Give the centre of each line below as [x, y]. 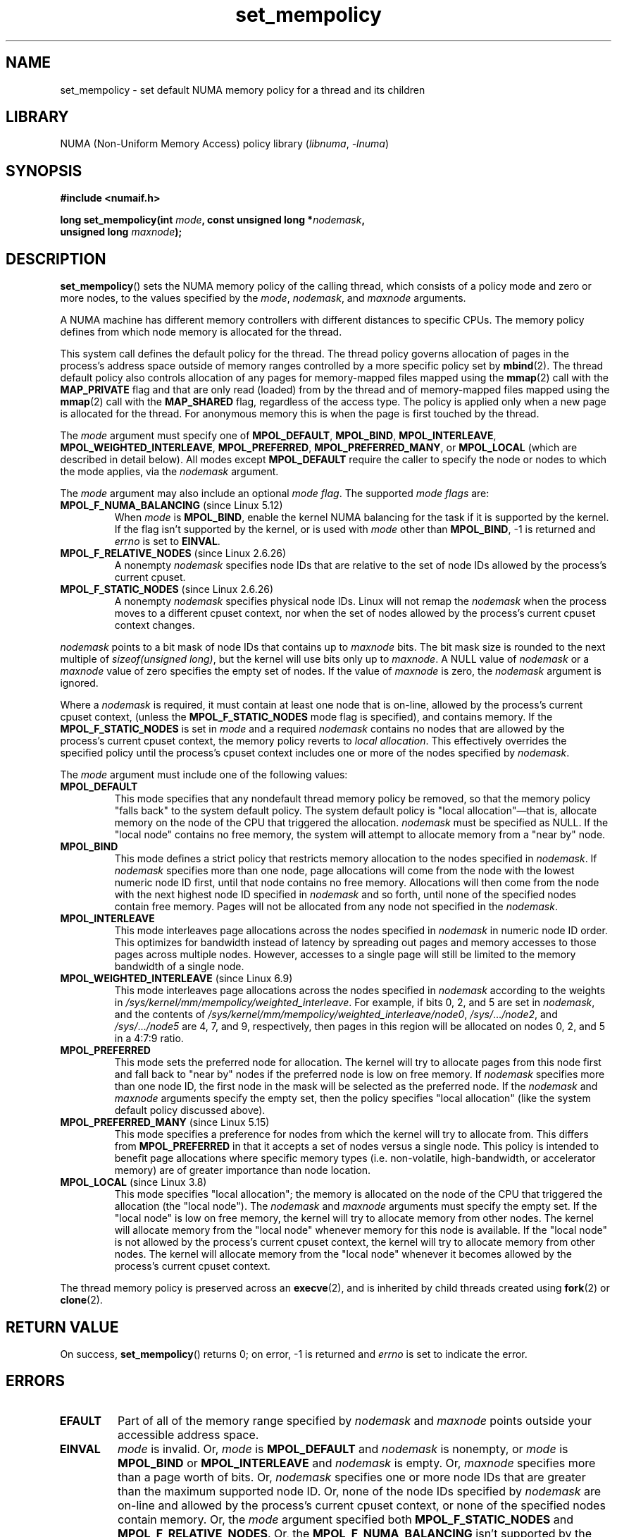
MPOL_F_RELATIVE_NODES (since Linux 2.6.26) [173, 553]
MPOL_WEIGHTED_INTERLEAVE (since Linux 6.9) [176, 979]
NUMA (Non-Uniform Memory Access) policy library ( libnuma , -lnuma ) [225, 144]
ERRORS [36, 1381]
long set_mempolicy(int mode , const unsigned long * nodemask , [213, 220]
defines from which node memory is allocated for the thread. [201, 332]
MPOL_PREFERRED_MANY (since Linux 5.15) [165, 1122]
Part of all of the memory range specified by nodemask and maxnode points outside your [355, 1420]
